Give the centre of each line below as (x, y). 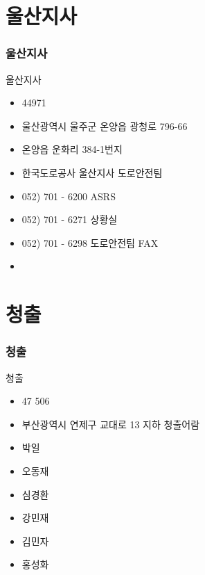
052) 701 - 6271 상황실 (70, 219)
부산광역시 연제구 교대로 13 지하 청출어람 (111, 424)
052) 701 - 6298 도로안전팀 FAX (90, 242)
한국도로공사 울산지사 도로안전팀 (92, 172)
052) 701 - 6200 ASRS (69, 196)
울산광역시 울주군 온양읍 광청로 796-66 (105, 125)
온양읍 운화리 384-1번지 (72, 149)
